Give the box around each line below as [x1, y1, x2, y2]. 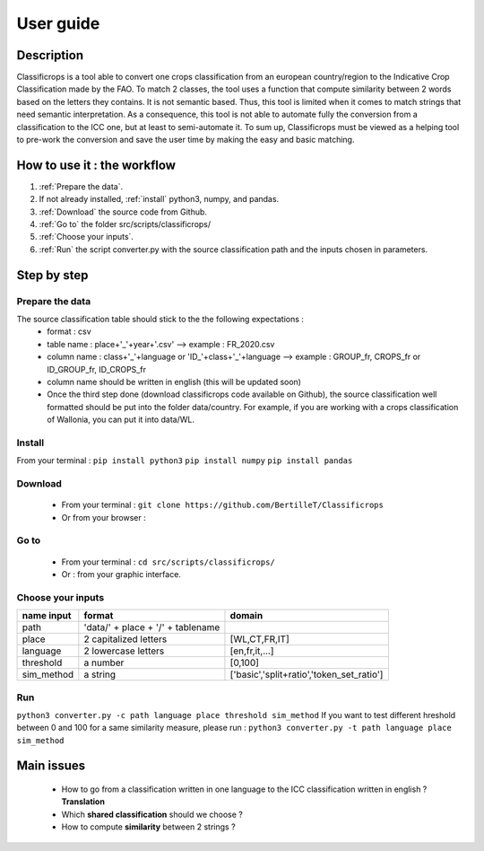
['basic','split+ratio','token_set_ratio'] [229, 669, 384, 681]
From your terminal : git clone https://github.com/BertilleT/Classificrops [61, 499, 385, 511]
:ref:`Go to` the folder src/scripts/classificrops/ [39, 219, 212, 230]
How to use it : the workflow [16, 157, 177, 172]
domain [229, 610, 264, 622]
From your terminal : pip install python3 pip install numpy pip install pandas [16, 455, 353, 466]
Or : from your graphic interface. [61, 568, 181, 579]
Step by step [16, 268, 89, 283]
